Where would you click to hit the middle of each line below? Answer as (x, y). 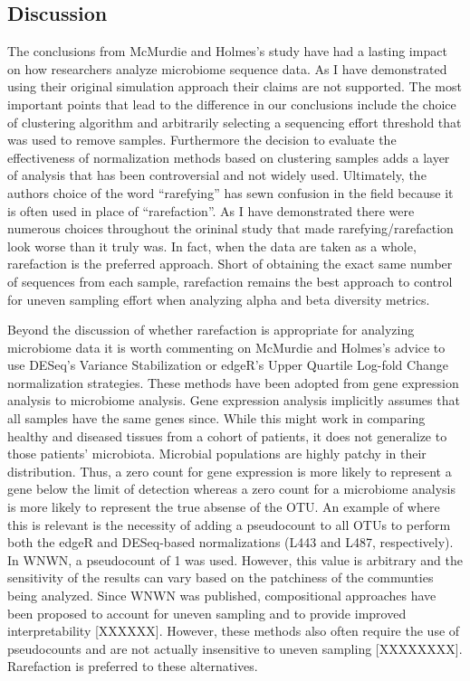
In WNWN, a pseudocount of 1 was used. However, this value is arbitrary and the (235, 559)
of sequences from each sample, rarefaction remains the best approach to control (230, 281)
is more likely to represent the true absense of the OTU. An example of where (224, 507)
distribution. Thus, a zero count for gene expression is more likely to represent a (230, 471)
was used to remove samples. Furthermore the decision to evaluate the (202, 140)
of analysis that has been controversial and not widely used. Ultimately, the (217, 175)
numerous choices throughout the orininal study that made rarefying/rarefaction (230, 228)
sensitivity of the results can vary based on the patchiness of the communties (221, 577)
